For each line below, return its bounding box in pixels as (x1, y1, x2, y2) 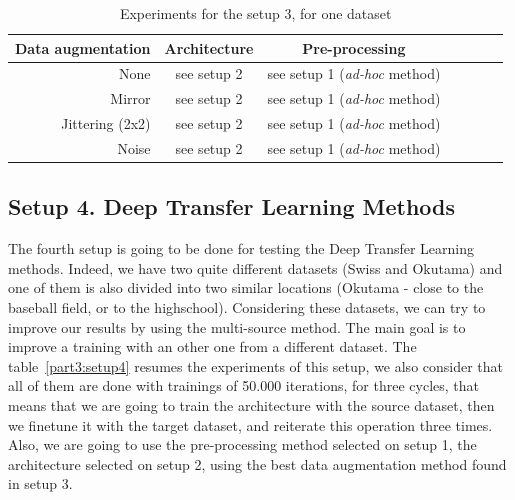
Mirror (110, 88, 151, 109)
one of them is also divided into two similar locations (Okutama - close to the (8, 277, 484, 298)
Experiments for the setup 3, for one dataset (119, 3, 392, 23)
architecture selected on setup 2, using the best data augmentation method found (8, 453, 507, 474)
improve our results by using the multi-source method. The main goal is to (8, 316, 466, 337)
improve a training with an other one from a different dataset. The (8, 336, 417, 357)
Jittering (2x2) (61, 113, 151, 134)
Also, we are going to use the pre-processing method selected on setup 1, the (8, 434, 477, 455)
